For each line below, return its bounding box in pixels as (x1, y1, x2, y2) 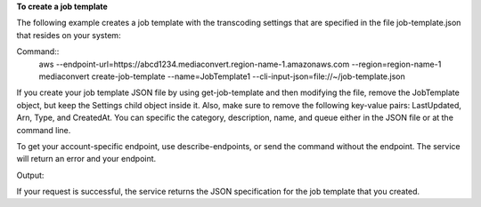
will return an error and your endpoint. (16, 154, 157, 164)
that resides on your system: (16, 29, 121, 40)
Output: (16, 170, 45, 180)
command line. (16, 124, 71, 135)
